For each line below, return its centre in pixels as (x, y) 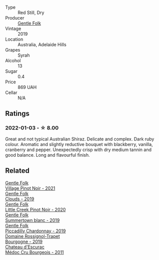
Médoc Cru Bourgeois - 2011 (34, 252)
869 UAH (27, 87)
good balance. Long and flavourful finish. (47, 155)
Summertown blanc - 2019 (32, 220)
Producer (15, 18)
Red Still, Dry (31, 13)
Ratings (17, 114)
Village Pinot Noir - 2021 (30, 188)
